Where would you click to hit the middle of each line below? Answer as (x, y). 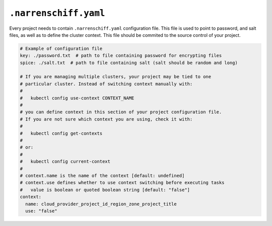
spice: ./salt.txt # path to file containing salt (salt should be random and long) (129, 63)
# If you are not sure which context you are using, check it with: (106, 119)
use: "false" (41, 211)
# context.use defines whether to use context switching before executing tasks (122, 183)
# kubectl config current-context (65, 162)
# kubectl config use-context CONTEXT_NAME (77, 98)
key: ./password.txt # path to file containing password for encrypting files (121, 56)
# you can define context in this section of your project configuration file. (121, 112)
